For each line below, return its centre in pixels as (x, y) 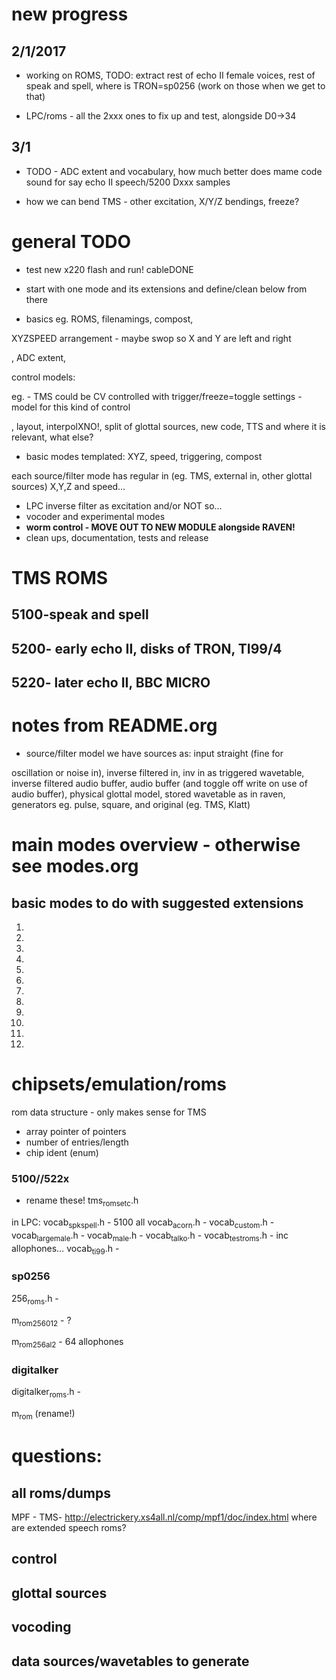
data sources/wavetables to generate (130, 1661)
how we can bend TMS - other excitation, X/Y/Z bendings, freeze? (162, 201)
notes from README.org (114, 725)
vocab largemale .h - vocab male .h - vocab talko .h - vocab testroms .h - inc (150, 1236)
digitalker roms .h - (46, 1393)
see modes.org (75, 866)
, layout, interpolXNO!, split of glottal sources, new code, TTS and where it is (168, 426)
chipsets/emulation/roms (119, 1084)
